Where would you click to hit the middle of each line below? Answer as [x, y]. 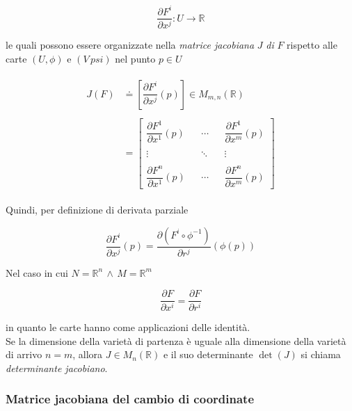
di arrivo [24, 354]
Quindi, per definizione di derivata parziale [97, 210]
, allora [88, 354]
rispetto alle [312, 45]
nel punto [135, 59]
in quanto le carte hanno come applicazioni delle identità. [128, 327]
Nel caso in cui [37, 272]
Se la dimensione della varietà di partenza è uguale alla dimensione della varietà [176, 340]
